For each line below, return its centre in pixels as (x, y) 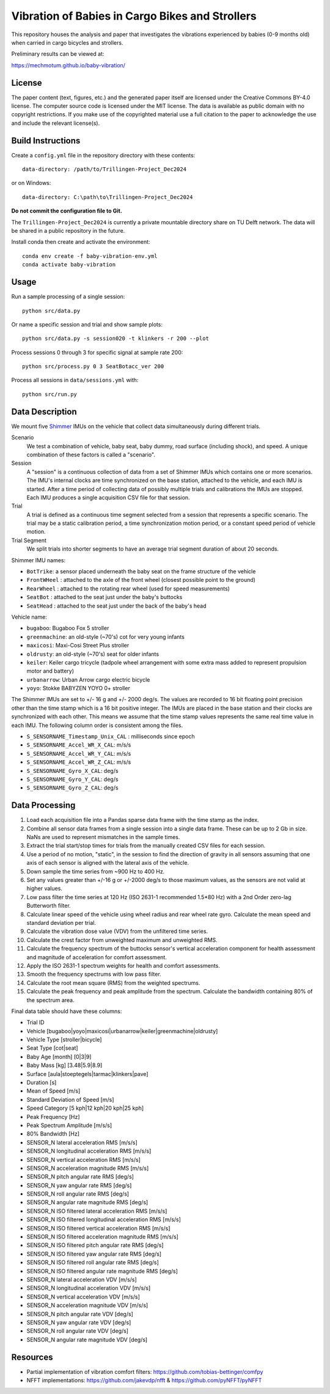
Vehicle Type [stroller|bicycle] (64, 1040)
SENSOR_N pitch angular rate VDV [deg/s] (80, 1314)
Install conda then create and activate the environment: (81, 242)
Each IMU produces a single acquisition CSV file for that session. (108, 497)
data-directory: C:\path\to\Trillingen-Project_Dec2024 (108, 197)
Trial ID (36, 1022)
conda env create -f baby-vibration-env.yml (90, 256)
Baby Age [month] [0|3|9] (59, 1057)
